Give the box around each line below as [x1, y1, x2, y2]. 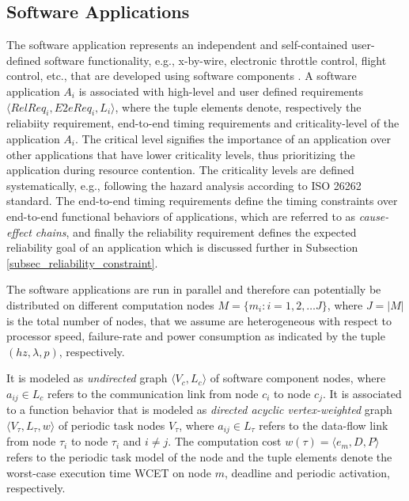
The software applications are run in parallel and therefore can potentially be [6, 281, 381, 298]
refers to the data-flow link [259, 416, 388, 433]
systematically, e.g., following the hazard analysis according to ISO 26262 [6, 176, 362, 193]
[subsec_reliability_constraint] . [6, 254, 158, 271]
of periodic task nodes [58, 416, 165, 433]
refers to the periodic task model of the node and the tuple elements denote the [6, 448, 392, 465]
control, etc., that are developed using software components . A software [6, 67, 357, 84]
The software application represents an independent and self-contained [6, 36, 348, 53]
